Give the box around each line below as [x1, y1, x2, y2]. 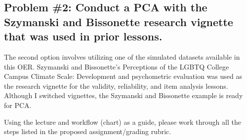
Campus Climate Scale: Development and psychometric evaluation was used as [4, 71, 243, 81]
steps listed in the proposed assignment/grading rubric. [4, 126, 171, 137]
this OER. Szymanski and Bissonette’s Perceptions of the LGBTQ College [4, 61, 229, 71]
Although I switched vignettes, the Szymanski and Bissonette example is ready [4, 90, 243, 101]
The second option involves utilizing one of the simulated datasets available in [4, 51, 240, 62]
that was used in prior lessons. [4, 29, 163, 44]
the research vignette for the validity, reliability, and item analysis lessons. [4, 80, 228, 91]
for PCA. [4, 100, 32, 110]
